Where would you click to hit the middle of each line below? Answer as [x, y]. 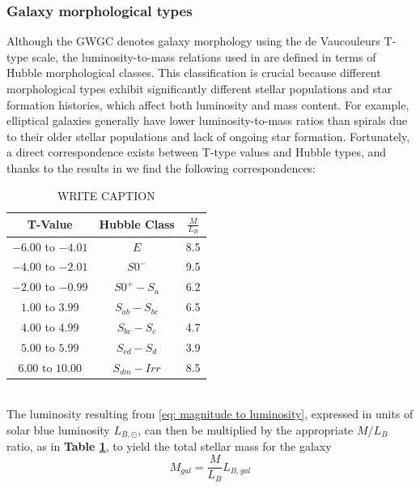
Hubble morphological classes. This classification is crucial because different [194, 73]
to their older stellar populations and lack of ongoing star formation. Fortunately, [208, 136]
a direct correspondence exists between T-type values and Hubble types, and [197, 152]
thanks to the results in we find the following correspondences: [161, 167]
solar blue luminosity [58, 429]
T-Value [50, 224]
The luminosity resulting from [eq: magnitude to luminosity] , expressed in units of [210, 414]
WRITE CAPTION [106, 195]
